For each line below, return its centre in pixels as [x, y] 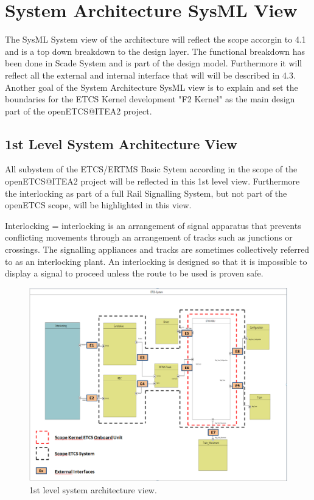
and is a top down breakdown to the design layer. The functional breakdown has [155, 51]
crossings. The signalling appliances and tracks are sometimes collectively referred [157, 249]
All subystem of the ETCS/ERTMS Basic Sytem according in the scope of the [151, 169]
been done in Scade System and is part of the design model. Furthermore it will [154, 63]
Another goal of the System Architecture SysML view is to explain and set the [152, 87]
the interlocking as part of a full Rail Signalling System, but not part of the [146, 193]
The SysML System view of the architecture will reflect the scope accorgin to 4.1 [155, 39]
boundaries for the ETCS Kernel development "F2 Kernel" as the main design [150, 99]
